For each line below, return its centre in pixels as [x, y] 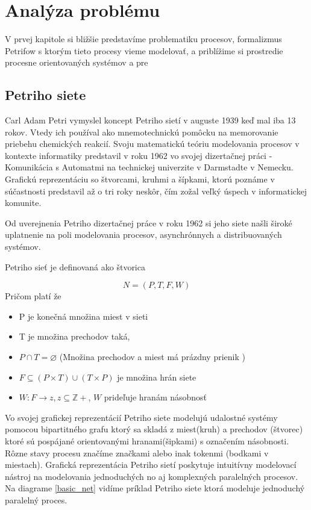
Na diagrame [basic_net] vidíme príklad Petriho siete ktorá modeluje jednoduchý [155, 488]
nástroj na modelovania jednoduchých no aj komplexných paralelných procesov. [152, 476]
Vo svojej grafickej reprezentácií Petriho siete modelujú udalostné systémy [141, 417]
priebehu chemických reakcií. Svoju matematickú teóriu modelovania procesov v [152, 144]
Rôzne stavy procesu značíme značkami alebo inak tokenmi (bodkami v [137, 452]
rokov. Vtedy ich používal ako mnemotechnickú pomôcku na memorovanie [142, 132]
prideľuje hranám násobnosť [155, 397]
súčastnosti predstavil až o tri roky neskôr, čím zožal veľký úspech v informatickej [156, 191]
